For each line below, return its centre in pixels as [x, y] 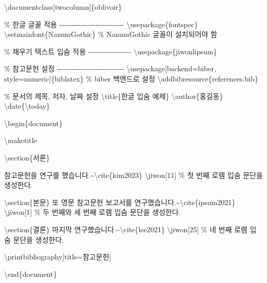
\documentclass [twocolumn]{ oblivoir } [63, 7]
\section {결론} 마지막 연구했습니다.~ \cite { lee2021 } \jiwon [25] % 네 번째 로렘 [126, 229]
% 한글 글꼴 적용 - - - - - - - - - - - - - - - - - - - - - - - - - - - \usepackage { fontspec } [101, 24]
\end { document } [31, 274]
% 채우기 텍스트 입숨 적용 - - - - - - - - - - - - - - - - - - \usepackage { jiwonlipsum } [111, 51]
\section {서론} [27, 157]
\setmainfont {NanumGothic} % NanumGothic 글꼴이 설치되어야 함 [111, 34]
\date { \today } [27, 106]
